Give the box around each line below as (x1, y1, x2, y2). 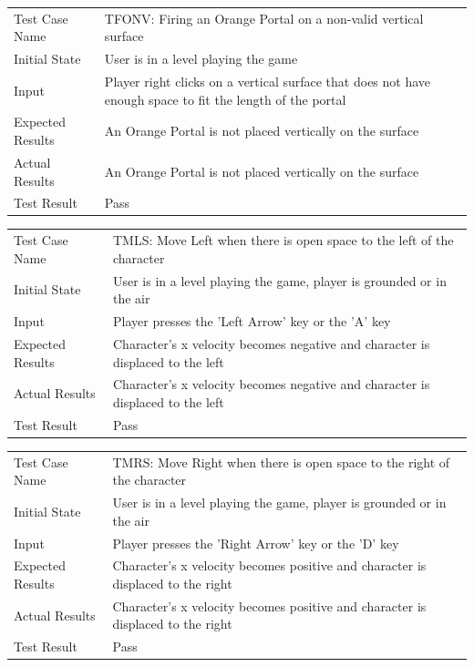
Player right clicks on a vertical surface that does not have (104, 72, 431, 91)
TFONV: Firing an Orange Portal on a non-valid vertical (104, 8, 424, 27)
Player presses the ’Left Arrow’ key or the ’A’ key (112, 312, 391, 331)
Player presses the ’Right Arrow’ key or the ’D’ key (112, 533, 399, 552)
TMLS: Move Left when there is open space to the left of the (112, 231, 454, 250)
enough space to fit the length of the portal (104, 89, 346, 108)
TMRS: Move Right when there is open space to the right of (112, 452, 450, 471)
